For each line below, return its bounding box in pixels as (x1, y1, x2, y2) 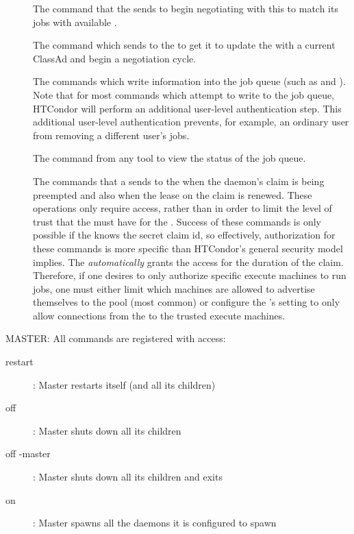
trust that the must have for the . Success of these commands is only (33, 214, 321, 228)
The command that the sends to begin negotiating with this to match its (33, 1, 338, 15)
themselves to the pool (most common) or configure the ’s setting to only (33, 295, 340, 309)
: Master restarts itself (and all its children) (33, 377, 216, 391)
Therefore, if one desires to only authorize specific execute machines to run (33, 268, 346, 282)
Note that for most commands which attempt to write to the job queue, (33, 87, 335, 101)
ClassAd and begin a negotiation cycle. (33, 51, 197, 65)
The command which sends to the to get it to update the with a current (33, 38, 336, 52)
